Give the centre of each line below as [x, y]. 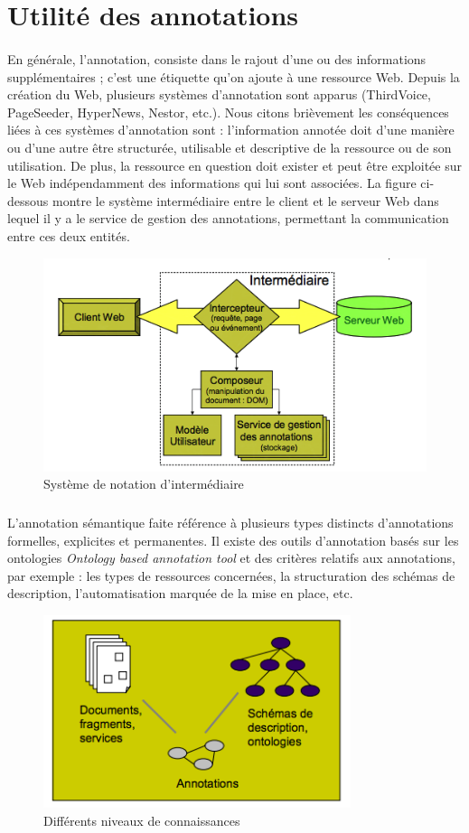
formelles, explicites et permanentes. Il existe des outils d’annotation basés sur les [233, 540]
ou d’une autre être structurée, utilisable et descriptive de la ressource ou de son [230, 147]
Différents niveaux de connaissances [142, 820]
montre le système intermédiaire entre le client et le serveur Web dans [245, 200]
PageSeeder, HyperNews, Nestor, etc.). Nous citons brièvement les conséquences [228, 112]
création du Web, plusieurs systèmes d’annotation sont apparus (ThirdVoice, [219, 94]
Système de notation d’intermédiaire [144, 484]
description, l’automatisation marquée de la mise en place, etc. [180, 593]
